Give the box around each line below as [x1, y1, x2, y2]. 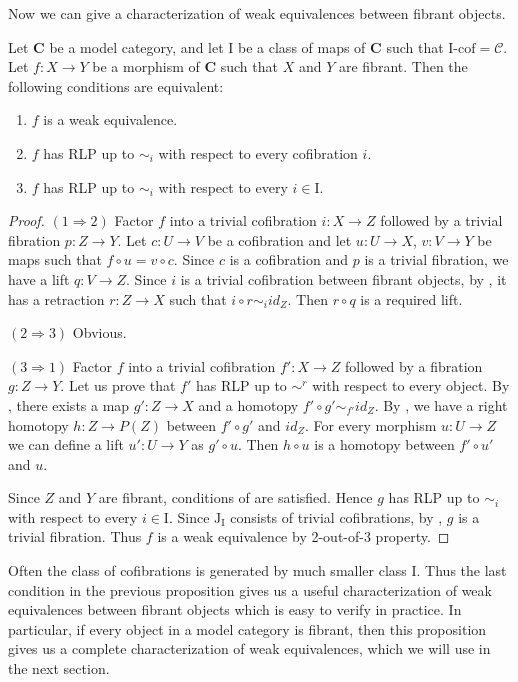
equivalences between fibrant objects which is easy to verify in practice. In [8, 599, 462, 620]
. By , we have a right [374, 394, 508, 415]
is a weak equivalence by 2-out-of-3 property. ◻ [157, 526, 450, 547]
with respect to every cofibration [158, 142, 358, 163]
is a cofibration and [229, 249, 349, 270]
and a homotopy [198, 394, 299, 415]
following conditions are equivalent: [8, 75, 224, 96]
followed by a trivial [380, 210, 503, 231]
